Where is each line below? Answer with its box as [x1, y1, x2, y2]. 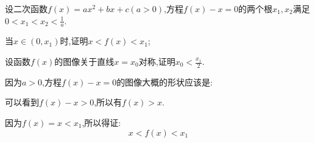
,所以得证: [82, 116, 121, 129]
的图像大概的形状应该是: [116, 75, 213, 88]
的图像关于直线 [54, 55, 115, 68]
